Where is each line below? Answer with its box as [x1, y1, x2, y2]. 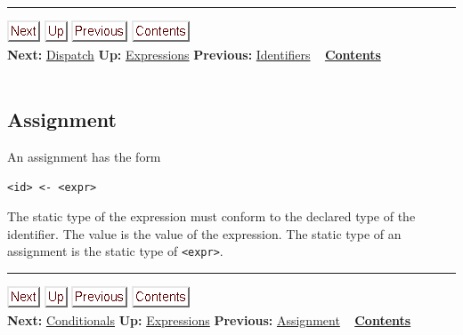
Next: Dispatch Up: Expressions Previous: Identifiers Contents [7, 44, 381, 63]
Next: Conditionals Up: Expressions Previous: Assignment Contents [7, 310, 411, 329]
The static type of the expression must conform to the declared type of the [7, 207, 416, 226]
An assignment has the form [7, 147, 161, 165]
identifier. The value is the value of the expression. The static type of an [7, 224, 402, 243]
